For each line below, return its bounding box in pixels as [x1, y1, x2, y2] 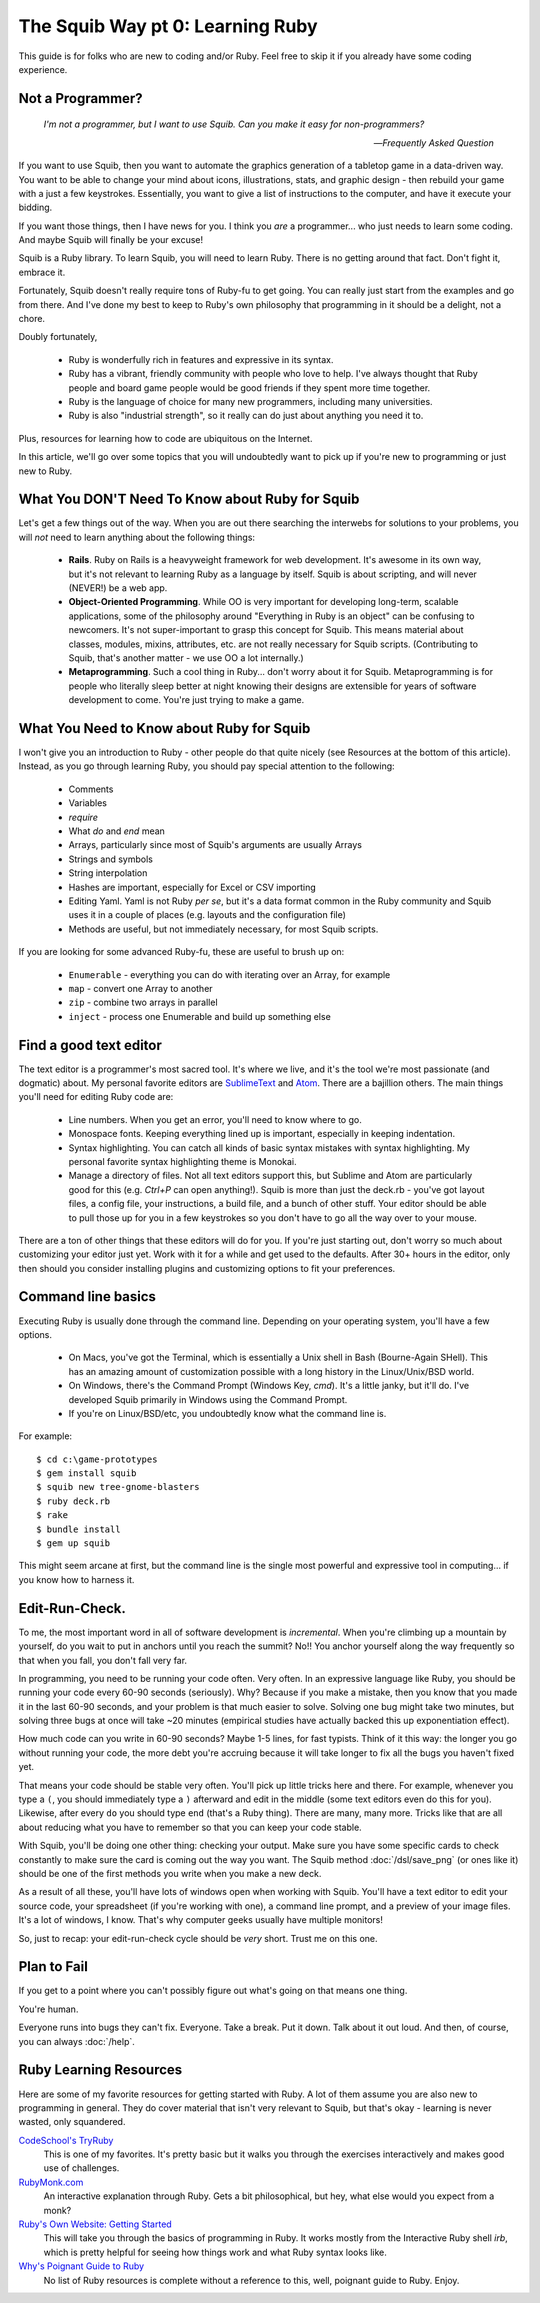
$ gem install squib [36, 1468, 137, 1479]
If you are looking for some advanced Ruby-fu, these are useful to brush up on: [18, 946, 345, 958]
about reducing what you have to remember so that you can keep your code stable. [18, 1821, 362, 1833]
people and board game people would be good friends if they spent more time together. [68, 381, 431, 394]
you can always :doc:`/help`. [18, 2035, 135, 2047]
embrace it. [18, 266, 66, 278]
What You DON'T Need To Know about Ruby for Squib [18, 491, 360, 508]
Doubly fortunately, [18, 331, 98, 343]
